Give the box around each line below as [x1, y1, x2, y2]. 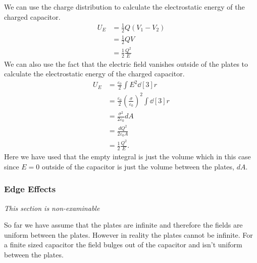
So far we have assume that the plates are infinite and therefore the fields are [4, 220, 243, 230]
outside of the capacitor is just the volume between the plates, [41, 161, 234, 171]
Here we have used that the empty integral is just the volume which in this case [4, 151, 251, 162]
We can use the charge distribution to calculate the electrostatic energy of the [4, 2, 245, 12]
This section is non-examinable [4, 202, 100, 213]
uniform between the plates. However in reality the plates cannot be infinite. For [4, 229, 253, 240]
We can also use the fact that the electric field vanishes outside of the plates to [4, 58, 248, 69]
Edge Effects [4, 183, 56, 195]
